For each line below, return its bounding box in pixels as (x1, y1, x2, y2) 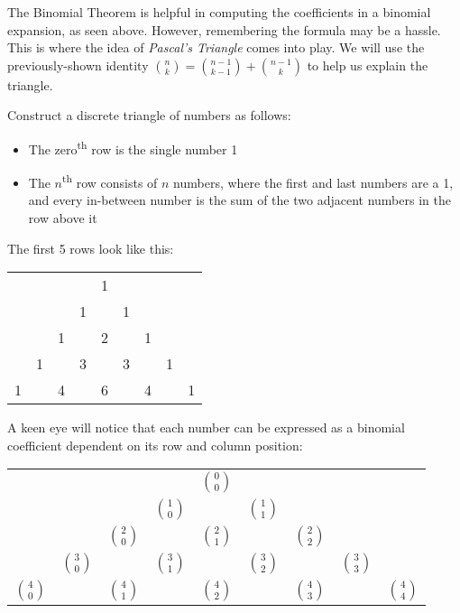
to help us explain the (307, 55, 428, 74)
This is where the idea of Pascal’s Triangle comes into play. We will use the (7, 38, 425, 57)
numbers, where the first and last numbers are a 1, (173, 172, 454, 191)
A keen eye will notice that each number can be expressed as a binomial (7, 418, 405, 437)
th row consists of (61, 171, 158, 191)
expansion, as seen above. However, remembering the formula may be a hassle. (7, 20, 441, 39)
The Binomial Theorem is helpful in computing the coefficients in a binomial (7, 3, 431, 21)
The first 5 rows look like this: (7, 238, 174, 257)
